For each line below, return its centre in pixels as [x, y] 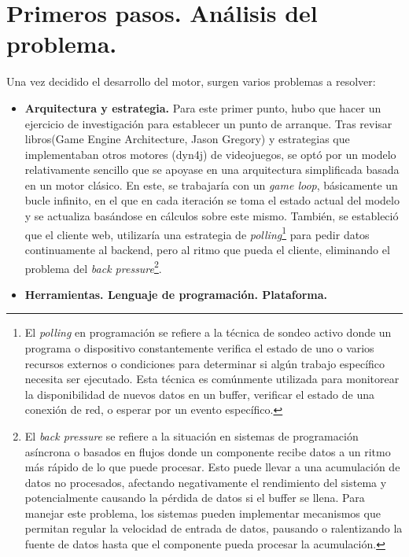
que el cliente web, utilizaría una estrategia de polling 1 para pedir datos [197, 233]
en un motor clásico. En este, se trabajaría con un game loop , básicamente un [211, 184]
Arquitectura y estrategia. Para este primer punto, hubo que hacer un [203, 107]
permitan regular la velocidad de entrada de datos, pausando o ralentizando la [214, 528]
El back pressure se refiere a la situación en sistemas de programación [192, 435]
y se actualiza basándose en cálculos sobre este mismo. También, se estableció [212, 216]
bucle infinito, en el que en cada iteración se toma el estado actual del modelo [212, 200]
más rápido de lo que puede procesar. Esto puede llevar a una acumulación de [212, 467]
